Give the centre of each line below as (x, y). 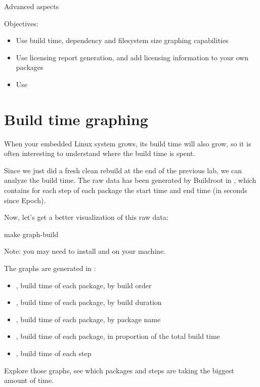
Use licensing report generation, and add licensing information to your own (132, 57)
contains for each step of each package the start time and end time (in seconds (126, 190)
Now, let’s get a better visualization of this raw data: (86, 217)
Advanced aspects (32, 6)
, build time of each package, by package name (88, 319)
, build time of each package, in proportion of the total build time (118, 336)
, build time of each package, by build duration (89, 302)
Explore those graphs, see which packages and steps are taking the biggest (119, 370)
